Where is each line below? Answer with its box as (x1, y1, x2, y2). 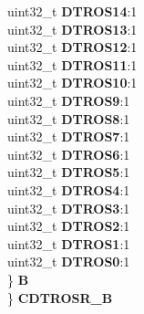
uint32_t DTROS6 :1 (7, 144, 130, 163)
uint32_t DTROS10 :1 (7, 73, 138, 92)
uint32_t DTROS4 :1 (7, 180, 130, 199)
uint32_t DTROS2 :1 (7, 216, 130, 235)
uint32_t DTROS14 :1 (7, 2, 138, 20)
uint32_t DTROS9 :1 (7, 90, 130, 110)
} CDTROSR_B (7, 288, 113, 307)
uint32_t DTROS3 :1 (7, 198, 130, 217)
